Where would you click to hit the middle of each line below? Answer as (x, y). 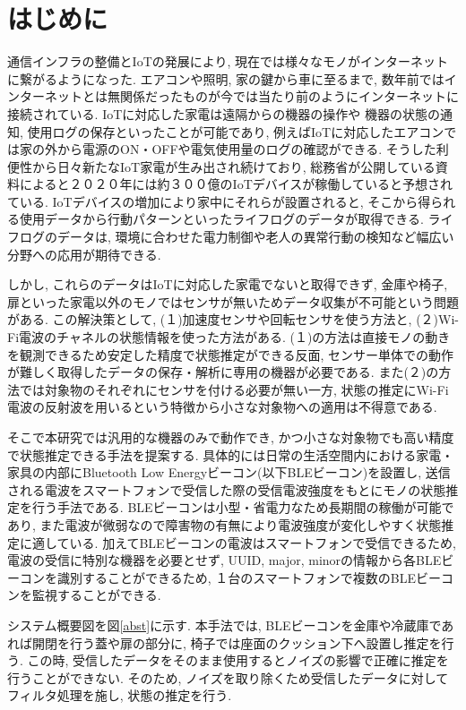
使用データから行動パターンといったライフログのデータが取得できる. (221, 219)
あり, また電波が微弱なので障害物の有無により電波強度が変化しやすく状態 (224, 524)
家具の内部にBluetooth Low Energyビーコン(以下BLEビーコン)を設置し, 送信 (229, 472)
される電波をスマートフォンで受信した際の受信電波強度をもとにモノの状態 (227, 489)
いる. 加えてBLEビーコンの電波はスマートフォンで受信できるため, (263, 542)
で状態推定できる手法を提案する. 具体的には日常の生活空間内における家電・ (231, 454)
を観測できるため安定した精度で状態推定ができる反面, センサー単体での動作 (230, 354)
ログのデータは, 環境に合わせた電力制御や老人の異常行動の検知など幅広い (237, 237)
